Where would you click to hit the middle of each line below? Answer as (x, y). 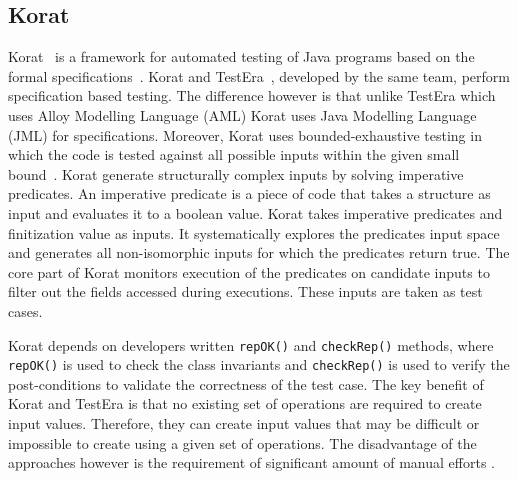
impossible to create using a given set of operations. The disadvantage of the (242, 442)
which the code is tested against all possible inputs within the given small (234, 154)
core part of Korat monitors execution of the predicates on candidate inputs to (249, 271)
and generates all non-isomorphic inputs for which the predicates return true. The (259, 252)
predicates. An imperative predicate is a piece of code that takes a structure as (249, 193)
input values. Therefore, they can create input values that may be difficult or (244, 423)
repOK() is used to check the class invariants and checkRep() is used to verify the (259, 364)
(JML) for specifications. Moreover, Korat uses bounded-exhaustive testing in (245, 134)
